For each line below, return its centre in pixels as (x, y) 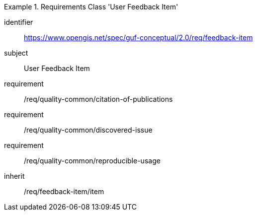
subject (16, 53)
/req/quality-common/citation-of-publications (98, 99)
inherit (14, 176)
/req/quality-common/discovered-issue (88, 130)
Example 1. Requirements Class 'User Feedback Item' (91, 7)
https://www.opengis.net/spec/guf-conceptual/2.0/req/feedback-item (138, 37)
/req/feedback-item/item (64, 191)
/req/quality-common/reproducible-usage (92, 161)
